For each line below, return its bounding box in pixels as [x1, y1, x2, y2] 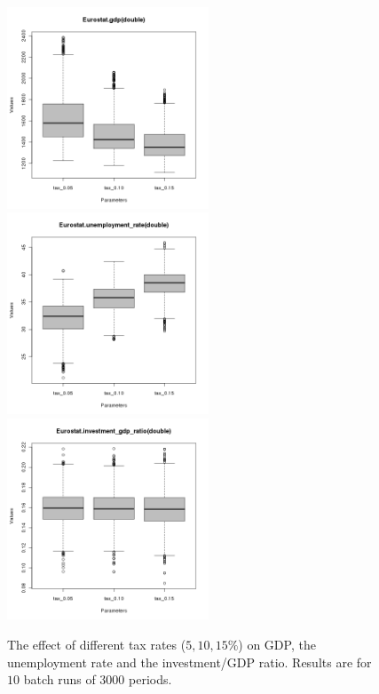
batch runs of [23, 670, 96, 689]
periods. [129, 670, 172, 689]
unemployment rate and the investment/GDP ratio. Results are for [7, 652, 372, 671]
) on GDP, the [238, 635, 316, 654]
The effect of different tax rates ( [7, 635, 186, 654]
